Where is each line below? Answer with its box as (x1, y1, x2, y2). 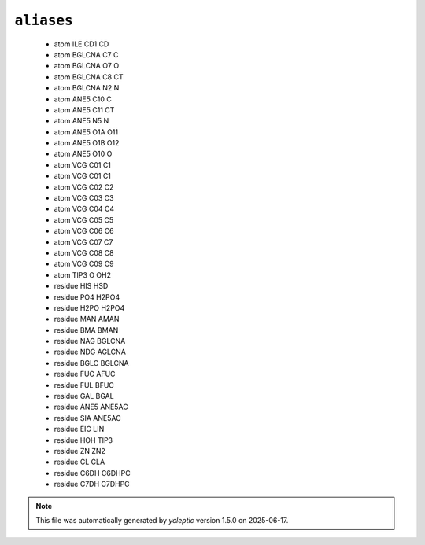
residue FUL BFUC (54, 380, 114, 389)
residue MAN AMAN (54, 315, 120, 324)
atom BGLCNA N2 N (54, 83, 120, 93)
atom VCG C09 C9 (54, 260, 114, 269)
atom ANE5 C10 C (54, 94, 112, 104)
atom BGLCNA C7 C (54, 50, 119, 59)
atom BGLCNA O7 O (54, 61, 120, 71)
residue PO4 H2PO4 (54, 292, 120, 302)
